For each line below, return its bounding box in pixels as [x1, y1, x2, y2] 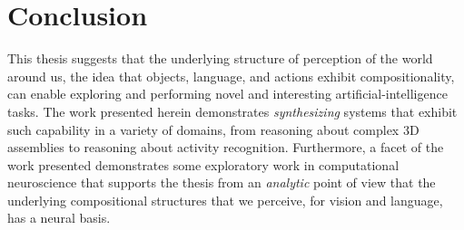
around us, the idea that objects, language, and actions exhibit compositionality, [7, 66, 455, 85]
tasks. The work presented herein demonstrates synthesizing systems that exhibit [7, 101, 458, 120]
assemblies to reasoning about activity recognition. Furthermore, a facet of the [7, 138, 444, 157]
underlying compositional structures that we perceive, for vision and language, [7, 190, 443, 209]
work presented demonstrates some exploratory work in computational [7, 155, 400, 174]
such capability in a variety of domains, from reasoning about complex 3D [7, 120, 420, 139]
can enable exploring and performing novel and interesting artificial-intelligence [7, 84, 448, 103]
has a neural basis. [7, 208, 111, 227]
